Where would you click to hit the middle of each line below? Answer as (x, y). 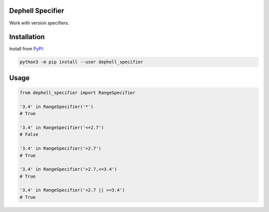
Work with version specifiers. (39, 23)
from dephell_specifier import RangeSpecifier (77, 93)
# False (29, 135)
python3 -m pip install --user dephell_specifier (81, 62)
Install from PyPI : (27, 49)
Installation (27, 37)
